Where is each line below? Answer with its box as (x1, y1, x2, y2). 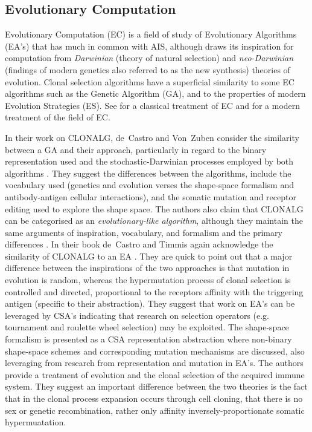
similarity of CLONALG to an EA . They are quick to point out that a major (5, 249, 293, 262)
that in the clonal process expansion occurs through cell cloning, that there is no (5, 392, 303, 405)
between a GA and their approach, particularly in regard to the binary (5, 143, 267, 155)
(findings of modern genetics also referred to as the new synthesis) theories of (5, 63, 290, 76)
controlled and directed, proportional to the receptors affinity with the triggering (5, 285, 304, 298)
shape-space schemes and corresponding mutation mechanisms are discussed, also (5, 344, 305, 357)
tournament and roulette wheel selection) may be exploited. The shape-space (5, 321, 289, 333)
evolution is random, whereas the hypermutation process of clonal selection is (5, 273, 291, 286)
